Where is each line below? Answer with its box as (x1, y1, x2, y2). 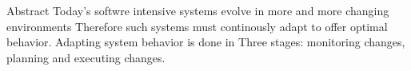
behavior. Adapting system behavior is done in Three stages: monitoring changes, (6, 34, 405, 50)
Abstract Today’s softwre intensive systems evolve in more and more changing (6, 2, 389, 18)
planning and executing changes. (6, 49, 166, 65)
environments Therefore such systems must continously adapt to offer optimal (6, 18, 388, 34)
